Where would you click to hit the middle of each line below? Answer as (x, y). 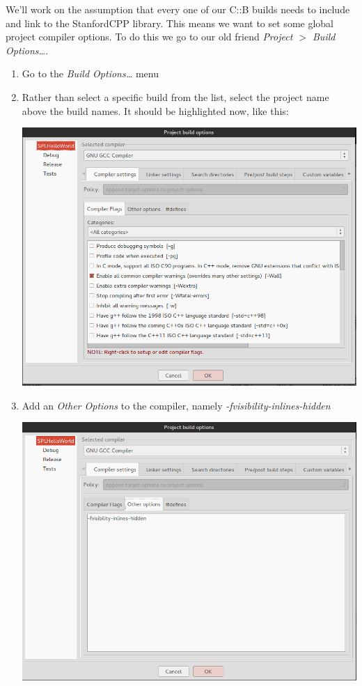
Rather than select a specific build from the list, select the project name (175, 96)
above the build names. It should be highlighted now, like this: (155, 110)
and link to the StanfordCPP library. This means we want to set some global (170, 23)
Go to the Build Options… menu (90, 73)
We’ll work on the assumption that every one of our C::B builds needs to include (178, 9)
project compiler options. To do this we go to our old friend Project (149, 37)
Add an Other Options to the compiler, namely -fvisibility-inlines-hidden (176, 405)
